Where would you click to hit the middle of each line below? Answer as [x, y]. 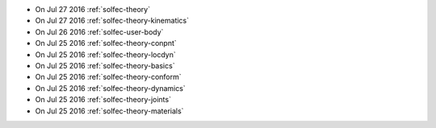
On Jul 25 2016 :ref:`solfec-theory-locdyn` [106, 54]
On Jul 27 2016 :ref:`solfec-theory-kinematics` [112, 21]
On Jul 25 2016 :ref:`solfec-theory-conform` [108, 77]
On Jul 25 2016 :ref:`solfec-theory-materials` [109, 111]
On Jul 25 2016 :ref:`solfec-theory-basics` [105, 65]
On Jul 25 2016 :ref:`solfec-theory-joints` [103, 100]
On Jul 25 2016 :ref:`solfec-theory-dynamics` [110, 88]
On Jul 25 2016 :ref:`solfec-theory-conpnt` [106, 43]
